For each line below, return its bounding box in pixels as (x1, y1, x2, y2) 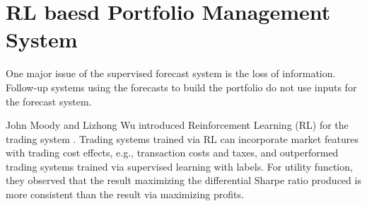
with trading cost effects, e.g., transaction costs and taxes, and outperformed (6, 145, 339, 160)
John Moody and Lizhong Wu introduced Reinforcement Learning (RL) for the (6, 118, 349, 132)
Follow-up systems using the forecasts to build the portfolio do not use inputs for (6, 79, 357, 94)
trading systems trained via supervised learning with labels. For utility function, (6, 159, 353, 173)
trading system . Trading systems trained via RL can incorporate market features (6, 131, 359, 146)
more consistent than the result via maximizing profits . (6, 187, 244, 202)
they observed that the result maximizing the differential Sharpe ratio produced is (6, 173, 361, 188)
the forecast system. (6, 93, 92, 108)
